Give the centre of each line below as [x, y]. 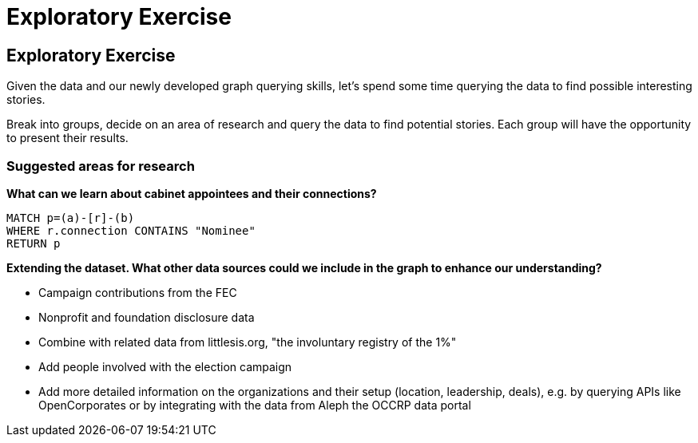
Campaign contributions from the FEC [138, 292]
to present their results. [67, 138]
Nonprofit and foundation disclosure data [147, 317]
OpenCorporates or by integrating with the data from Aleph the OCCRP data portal [255, 405]
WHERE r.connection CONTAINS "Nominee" [131, 230]
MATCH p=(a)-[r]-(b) [71, 218]
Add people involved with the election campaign [165, 366]
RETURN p [34, 243]
